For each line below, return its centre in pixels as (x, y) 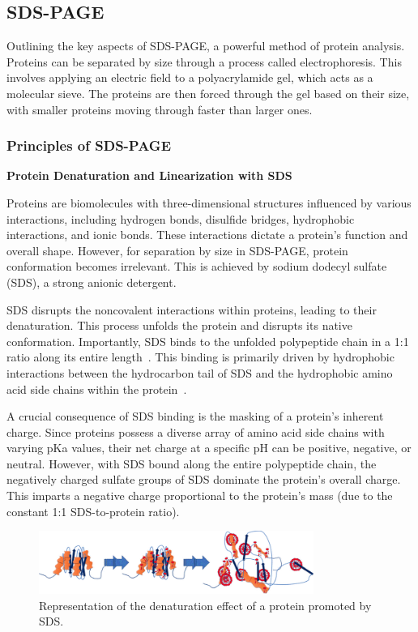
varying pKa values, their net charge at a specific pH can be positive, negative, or (209, 448)
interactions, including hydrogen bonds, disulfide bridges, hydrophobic (181, 218)
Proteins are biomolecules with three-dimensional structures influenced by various (209, 202)
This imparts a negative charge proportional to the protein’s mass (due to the (200, 495)
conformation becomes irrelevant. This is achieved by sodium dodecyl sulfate (197, 266)
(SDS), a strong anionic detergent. (92, 282)
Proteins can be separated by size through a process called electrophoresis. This (204, 61)
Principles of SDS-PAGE (89, 145)
